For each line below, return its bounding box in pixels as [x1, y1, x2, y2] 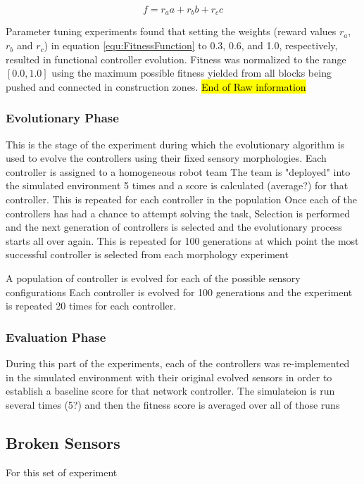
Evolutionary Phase [6, 109, 119, 127]
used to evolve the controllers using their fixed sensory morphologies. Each [6, 151, 327, 165]
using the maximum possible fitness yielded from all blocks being [51, 65, 332, 80]
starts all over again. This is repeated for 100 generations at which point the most [6, 233, 359, 248]
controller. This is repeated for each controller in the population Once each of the [6, 192, 357, 207]
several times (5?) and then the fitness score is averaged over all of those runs [6, 397, 340, 412]
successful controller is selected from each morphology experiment [6, 247, 289, 262]
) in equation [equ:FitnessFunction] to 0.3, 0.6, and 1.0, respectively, [44, 38, 338, 53]
